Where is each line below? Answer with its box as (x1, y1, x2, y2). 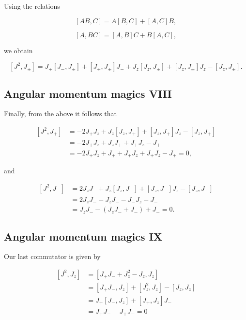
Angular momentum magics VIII (4, 86, 172, 101)
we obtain (4, 45, 33, 55)
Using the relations (4, 1, 60, 11)
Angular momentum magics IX (4, 229, 163, 244)
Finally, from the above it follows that (4, 108, 117, 119)
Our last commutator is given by (4, 251, 101, 261)
